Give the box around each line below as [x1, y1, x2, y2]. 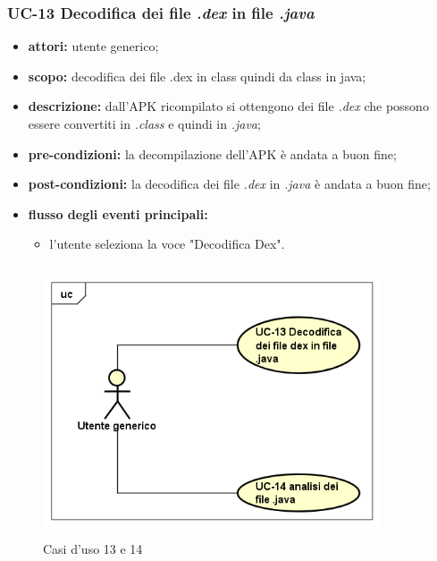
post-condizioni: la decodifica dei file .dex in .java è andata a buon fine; [28, 174, 431, 193]
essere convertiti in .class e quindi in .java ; [28, 115, 261, 132]
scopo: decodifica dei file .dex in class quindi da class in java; [28, 66, 366, 85]
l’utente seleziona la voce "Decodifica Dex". [49, 234, 285, 253]
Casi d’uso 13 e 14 [43, 539, 143, 557]
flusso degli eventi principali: [28, 204, 208, 223]
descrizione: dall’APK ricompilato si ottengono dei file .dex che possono [28, 97, 429, 115]
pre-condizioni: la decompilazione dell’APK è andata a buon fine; [28, 144, 397, 163]
